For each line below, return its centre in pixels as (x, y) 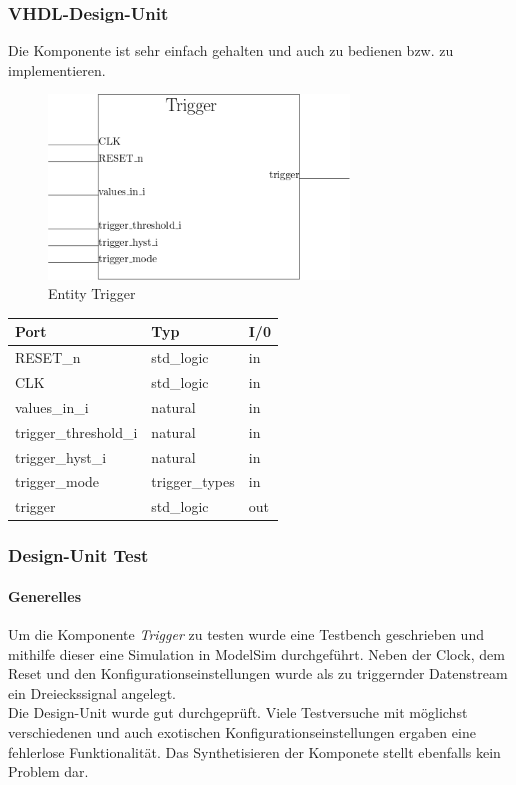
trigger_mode (57, 481)
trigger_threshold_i (76, 431)
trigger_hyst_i (61, 456)
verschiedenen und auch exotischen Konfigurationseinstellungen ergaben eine (242, 731)
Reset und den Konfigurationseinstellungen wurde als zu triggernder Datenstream (258, 673)
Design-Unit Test (78, 555)
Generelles (45, 595)
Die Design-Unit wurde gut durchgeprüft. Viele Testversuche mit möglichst (238, 712)
